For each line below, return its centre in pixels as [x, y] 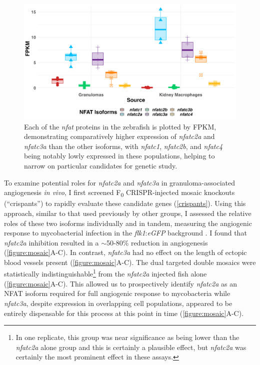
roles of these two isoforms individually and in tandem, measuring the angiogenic [128, 223]
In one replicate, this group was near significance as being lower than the [127, 337]
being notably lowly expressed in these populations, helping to [119, 156]
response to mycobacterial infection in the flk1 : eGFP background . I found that [125, 233]
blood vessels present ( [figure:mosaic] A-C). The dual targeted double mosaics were [130, 262]
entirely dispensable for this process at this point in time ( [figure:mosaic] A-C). [124, 313]
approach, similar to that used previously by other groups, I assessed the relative [128, 213]
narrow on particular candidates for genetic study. [101, 166]
